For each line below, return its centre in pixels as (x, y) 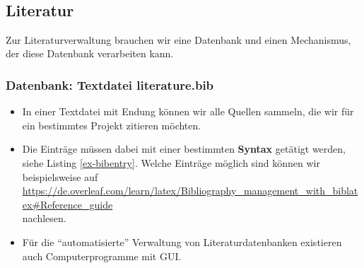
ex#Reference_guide (67, 204)
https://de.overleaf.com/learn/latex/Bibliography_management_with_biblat (190, 191)
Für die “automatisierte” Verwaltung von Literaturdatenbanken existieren (182, 241)
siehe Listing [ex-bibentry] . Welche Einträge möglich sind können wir (171, 162)
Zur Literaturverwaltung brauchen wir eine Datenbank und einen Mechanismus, (178, 39)
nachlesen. (44, 218)
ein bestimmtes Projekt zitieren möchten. (112, 125)
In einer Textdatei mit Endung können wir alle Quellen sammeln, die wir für (188, 111)
